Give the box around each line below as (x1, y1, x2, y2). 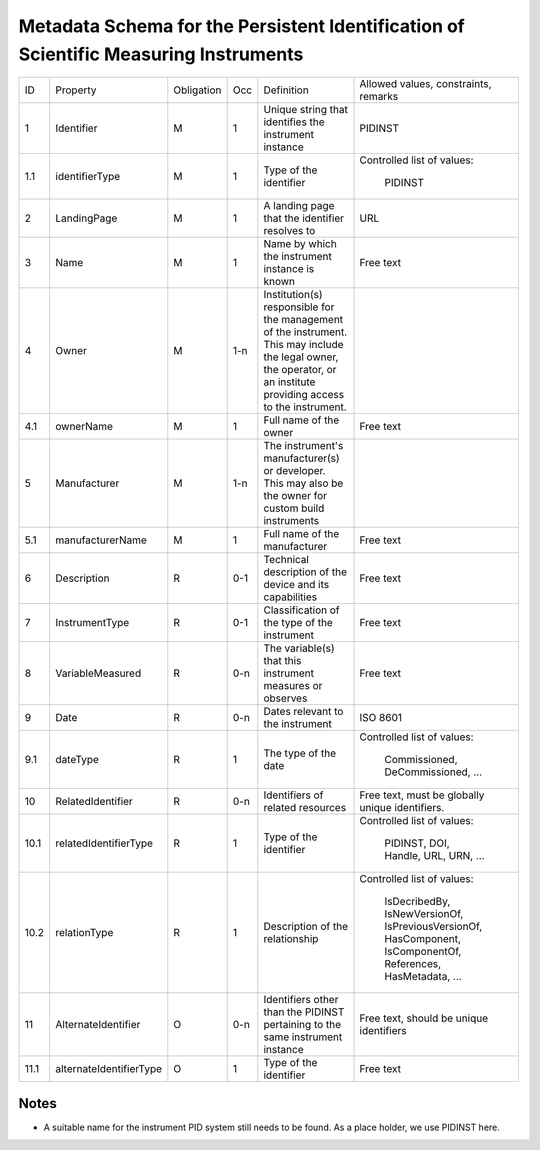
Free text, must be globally (359, 788, 485, 802)
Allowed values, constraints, (359, 77, 492, 91)
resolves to (263, 224, 316, 238)
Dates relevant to (263, 705, 344, 719)
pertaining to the (263, 1018, 342, 1032)
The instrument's (263, 439, 344, 453)
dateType (55, 753, 100, 767)
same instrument (263, 1030, 343, 1044)
